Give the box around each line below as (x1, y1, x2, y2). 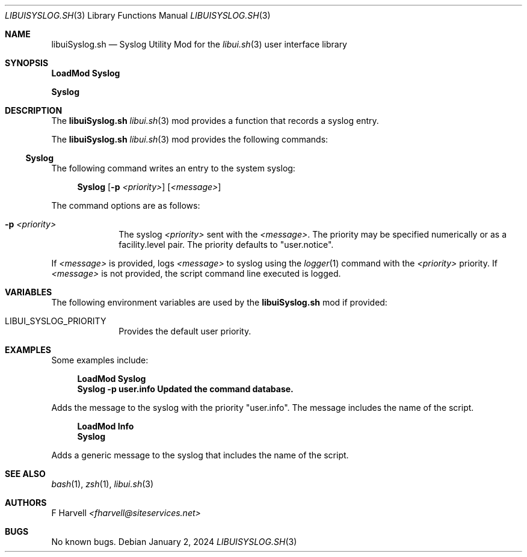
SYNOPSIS (5, 58, 49, 68)
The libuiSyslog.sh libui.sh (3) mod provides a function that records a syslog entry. (51, 115, 379, 126)
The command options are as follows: (51, 200, 200, 211)
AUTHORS (5, 497, 47, 508)
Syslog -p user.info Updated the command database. (77, 384, 294, 394)
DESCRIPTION (5, 105, 63, 115)
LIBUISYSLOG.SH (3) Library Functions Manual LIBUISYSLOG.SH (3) (5, 10, 271, 20)
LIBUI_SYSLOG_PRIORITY (5, 316, 106, 326)
